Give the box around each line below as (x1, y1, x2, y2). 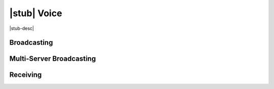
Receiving (9, 71, 42, 79)
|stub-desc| (9, 25, 34, 31)
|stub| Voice (9, 8, 62, 19)
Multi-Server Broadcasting (9, 55, 96, 63)
